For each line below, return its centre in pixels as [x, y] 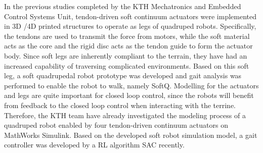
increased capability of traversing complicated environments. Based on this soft [127, 65]
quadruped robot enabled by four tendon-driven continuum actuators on [116, 125]
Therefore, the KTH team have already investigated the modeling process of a [125, 115]
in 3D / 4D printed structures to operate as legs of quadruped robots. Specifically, [130, 26]
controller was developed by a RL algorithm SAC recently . [94, 145]
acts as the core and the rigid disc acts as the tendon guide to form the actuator [128, 46]
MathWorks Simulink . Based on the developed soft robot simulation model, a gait [131, 135]
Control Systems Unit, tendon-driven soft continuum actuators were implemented [130, 16]
